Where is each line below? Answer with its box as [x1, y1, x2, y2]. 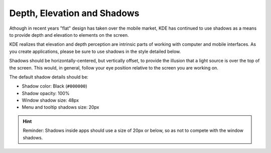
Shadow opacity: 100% [22, 90, 70, 96]
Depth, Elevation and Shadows [9, 8, 140, 19]
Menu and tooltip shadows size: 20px [22, 104, 99, 110]
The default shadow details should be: [9, 73, 89, 80]
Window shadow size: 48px [22, 97, 79, 103]
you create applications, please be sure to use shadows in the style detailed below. [9, 48, 181, 54]
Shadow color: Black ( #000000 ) [22, 83, 87, 89]
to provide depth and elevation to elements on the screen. [9, 32, 129, 38]
